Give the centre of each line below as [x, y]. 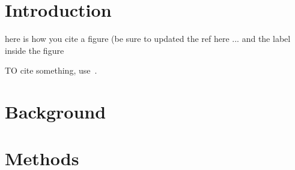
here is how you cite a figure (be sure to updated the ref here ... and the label [148, 39]
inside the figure [35, 50]
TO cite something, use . [51, 70]
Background [56, 112]
